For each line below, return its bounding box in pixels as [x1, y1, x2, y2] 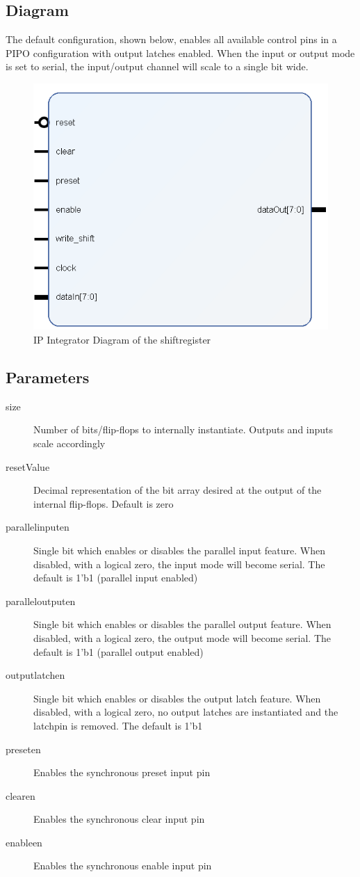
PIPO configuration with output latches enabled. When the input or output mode [6, 45, 355, 60]
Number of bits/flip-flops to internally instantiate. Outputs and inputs [33, 422, 334, 437]
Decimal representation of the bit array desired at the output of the [33, 483, 322, 497]
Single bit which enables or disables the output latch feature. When [33, 691, 321, 705]
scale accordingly [33, 436, 106, 451]
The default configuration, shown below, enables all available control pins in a [6, 32, 337, 47]
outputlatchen [6, 668, 65, 682]
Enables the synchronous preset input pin [33, 765, 211, 780]
